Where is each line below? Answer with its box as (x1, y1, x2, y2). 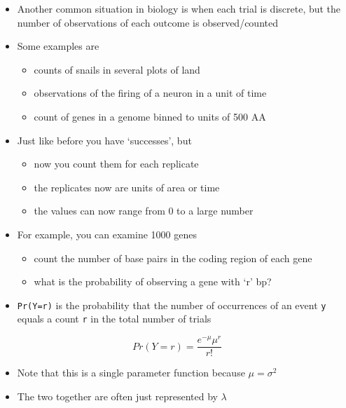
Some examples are (17, 39, 99, 53)
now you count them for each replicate (34, 156, 199, 171)
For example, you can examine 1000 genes (17, 226, 197, 241)
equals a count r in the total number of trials (17, 311, 212, 326)
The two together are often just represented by (17, 388, 218, 403)
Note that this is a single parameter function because (17, 365, 245, 380)
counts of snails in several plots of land (34, 62, 200, 76)
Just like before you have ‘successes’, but (17, 132, 192, 147)
